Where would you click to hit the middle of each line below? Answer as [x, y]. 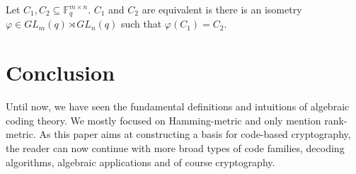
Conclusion [61, 72]
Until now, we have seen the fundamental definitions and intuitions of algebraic [178, 106]
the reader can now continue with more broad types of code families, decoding [175, 147]
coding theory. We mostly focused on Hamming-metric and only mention [163, 120]
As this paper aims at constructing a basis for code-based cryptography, [195, 134]
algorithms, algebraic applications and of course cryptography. [140, 162]
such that [141, 24]
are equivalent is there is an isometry [222, 9]
